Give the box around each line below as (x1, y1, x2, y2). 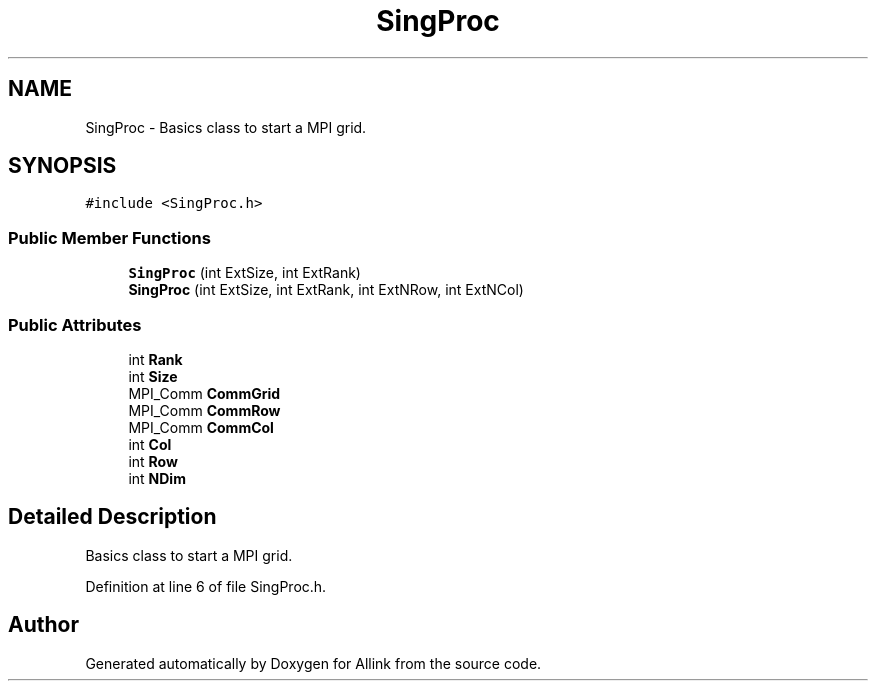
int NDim (128, 469, 186, 487)
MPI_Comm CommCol (128, 418, 274, 436)
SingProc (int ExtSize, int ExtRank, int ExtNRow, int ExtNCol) (128, 281, 524, 299)
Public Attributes (8, 314, 142, 335)
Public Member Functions (8, 227, 211, 248)
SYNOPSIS (8, 153, 117, 179)
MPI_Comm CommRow (128, 401, 281, 419)
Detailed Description (8, 504, 217, 530)
